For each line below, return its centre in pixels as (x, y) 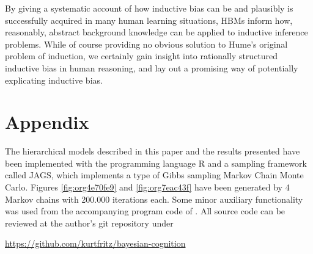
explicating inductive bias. (54, 80)
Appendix (47, 122)
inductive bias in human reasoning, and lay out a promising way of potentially (152, 67)
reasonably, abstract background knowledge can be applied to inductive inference (156, 32)
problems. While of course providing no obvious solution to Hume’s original (146, 44)
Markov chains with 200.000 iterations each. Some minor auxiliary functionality (154, 199)
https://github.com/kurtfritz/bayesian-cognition (95, 243)
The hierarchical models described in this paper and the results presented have (153, 151)
